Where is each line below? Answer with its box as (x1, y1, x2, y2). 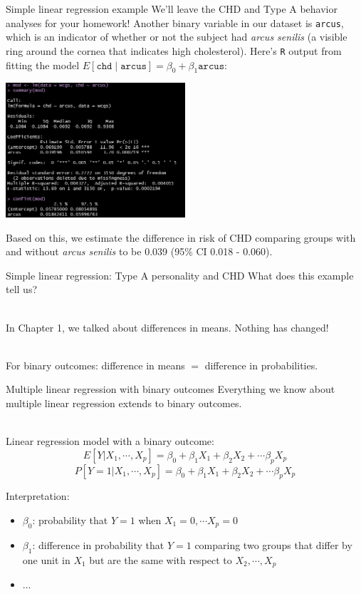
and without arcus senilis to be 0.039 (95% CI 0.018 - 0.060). (6, 244, 273, 259)
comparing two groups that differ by (194, 537, 352, 552)
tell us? (6, 282, 38, 297)
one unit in (22, 552, 70, 567)
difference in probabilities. (204, 357, 318, 372)
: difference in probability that (32, 537, 164, 552)
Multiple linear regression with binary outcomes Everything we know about (6, 382, 335, 396)
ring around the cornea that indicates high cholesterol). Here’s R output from (6, 43, 342, 58)
